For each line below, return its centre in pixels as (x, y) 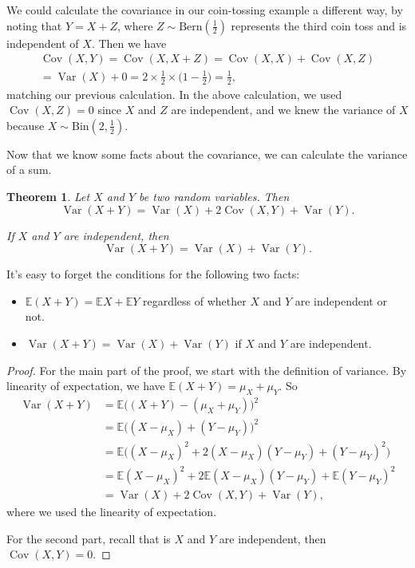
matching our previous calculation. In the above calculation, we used (174, 94)
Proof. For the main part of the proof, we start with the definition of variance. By (207, 370)
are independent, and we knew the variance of (283, 110)
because (26, 125)
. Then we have (129, 43)
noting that (34, 25)
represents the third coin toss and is (319, 25)
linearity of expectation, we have (86, 386)
